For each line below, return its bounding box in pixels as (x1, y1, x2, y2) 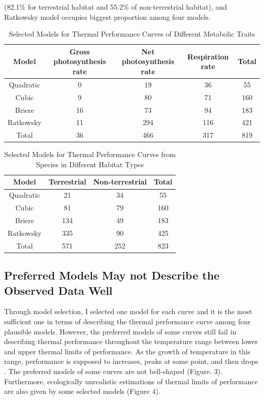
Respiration (187, 51, 229, 61)
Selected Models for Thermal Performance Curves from (4, 149, 176, 160)
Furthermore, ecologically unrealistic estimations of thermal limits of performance (4, 376, 258, 386)
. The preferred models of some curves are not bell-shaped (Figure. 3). (4, 365, 223, 376)
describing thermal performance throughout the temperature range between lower (4, 336, 258, 347)
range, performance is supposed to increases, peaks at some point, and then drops (4, 356, 258, 366)
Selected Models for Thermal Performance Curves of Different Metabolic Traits (9, 28, 255, 39)
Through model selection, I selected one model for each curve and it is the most (4, 306, 252, 317)
